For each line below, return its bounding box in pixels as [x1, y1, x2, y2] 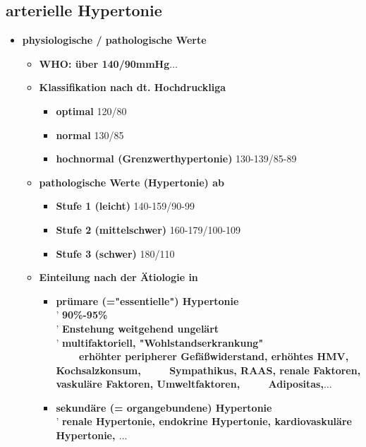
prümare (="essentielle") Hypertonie [56, 293, 239, 308]
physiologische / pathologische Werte [22, 32, 207, 47]
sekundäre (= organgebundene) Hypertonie [56, 400, 272, 415]
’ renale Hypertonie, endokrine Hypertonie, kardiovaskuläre [56, 414, 352, 429]
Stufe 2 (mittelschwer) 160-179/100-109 [56, 222, 241, 237]
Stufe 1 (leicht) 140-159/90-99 [56, 198, 195, 213]
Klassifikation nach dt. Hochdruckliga [39, 80, 226, 95]
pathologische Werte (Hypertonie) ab [39, 174, 224, 189]
